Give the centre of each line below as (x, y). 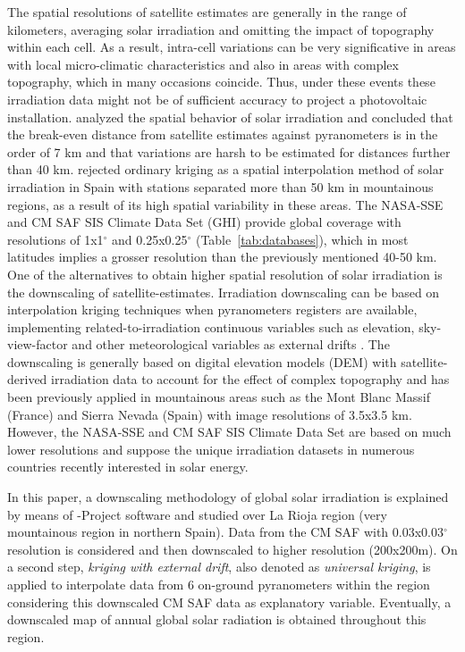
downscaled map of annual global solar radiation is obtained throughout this (217, 619)
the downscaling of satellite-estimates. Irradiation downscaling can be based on (224, 292)
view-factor (38, 344)
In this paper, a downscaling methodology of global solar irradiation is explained (228, 497)
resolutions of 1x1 (55, 239)
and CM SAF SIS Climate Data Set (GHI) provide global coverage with (204, 222)
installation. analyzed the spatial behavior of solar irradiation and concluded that (230, 117)
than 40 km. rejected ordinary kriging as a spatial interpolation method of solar (226, 169)
